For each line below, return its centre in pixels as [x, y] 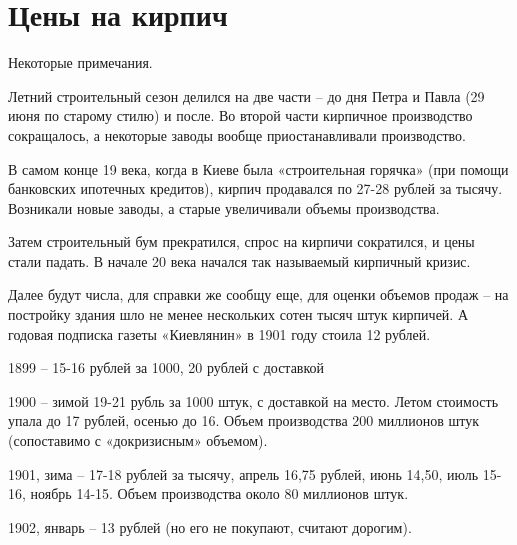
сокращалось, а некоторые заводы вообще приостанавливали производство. [237, 134]
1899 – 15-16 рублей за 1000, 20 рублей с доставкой [166, 367]
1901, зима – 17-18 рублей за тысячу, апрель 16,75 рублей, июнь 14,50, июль [243, 473]
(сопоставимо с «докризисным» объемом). [138, 440]
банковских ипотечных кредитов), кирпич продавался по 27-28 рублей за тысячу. [255, 188]
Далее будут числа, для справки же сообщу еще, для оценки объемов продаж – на [258, 294]
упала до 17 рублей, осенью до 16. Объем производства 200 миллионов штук [244, 420]
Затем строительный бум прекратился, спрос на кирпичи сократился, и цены [241, 241]
